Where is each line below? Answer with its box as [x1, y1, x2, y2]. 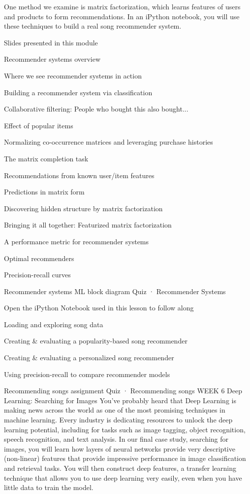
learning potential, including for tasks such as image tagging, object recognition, [4, 424, 246, 434]
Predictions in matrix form [4, 187, 85, 197]
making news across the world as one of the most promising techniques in [4, 405, 225, 415]
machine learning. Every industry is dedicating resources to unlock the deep [4, 415, 233, 425]
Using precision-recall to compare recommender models [4, 369, 170, 379]
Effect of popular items [4, 120, 73, 130]
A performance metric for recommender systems [4, 236, 149, 246]
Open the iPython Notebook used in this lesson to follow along [4, 303, 194, 313]
